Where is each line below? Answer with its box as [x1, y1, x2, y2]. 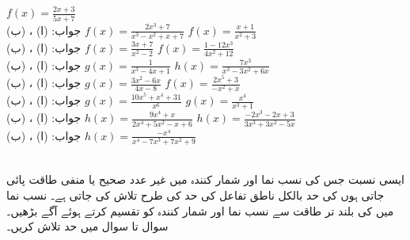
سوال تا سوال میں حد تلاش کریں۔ [6, 218, 169, 234]
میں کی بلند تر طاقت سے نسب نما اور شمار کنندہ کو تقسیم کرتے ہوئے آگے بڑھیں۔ [6, 202, 394, 219]
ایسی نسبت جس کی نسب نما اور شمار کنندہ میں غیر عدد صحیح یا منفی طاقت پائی [6, 171, 404, 188]
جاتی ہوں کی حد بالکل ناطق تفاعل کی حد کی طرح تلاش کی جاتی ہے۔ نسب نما [6, 186, 385, 203]
